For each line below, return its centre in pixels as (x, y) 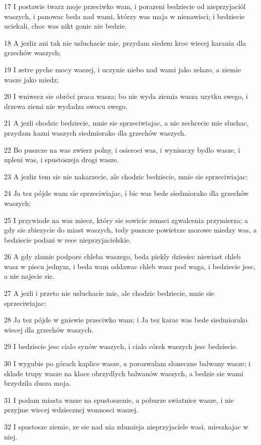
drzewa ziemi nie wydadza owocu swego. (66, 106)
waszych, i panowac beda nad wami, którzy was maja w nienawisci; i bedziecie (124, 16)
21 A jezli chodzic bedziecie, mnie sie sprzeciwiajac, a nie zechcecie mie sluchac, (126, 123)
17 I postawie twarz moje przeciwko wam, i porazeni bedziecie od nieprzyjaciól (125, 6)
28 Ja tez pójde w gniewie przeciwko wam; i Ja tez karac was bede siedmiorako (126, 320)
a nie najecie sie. (29, 276)
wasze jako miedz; (31, 79)
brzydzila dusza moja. (38, 383)
